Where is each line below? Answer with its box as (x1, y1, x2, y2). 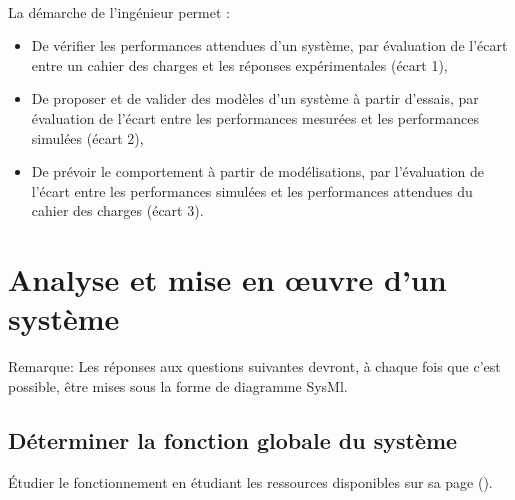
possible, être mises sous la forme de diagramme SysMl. (8, 375, 348, 396)
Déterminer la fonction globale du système (8, 424, 458, 455)
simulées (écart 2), (31, 127, 144, 148)
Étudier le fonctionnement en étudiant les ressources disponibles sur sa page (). (8, 471, 493, 492)
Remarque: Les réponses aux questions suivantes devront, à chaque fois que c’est (8, 356, 501, 377)
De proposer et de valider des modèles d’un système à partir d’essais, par (31, 88, 479, 109)
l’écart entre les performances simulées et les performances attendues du (31, 180, 473, 201)
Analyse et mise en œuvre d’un (8, 259, 447, 300)
